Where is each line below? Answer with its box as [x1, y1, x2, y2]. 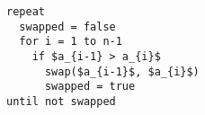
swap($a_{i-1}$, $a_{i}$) [44, 65, 200, 78]
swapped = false [19, 20, 116, 33]
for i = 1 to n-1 [19, 35, 122, 49]
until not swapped [6, 94, 116, 108]
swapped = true [44, 80, 136, 93]
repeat [6, 5, 45, 18]
